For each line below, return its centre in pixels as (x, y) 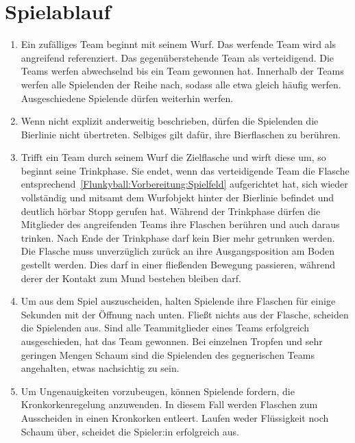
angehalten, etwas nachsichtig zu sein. (100, 368)
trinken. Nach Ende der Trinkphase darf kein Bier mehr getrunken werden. (178, 237)
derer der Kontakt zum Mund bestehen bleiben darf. (131, 278)
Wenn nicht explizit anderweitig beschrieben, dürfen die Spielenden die (170, 121)
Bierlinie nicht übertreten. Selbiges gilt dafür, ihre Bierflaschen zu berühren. (181, 134)
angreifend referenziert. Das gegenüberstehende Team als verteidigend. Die (177, 57)
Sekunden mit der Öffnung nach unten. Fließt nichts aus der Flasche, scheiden (185, 314)
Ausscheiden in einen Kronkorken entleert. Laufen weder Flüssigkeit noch (175, 417)
